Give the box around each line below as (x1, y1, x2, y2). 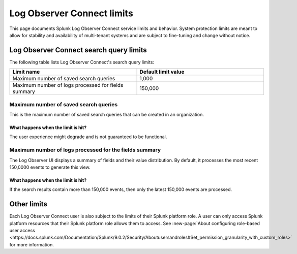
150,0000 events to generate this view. (9, 164, 91, 170)
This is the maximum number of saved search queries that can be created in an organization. (9, 111, 204, 117)
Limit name (12, 69, 40, 76)
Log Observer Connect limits (9, 8, 133, 19)
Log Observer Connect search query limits (9, 46, 147, 54)
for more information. (9, 241, 54, 247)
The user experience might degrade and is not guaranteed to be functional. (9, 134, 167, 140)
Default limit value (139, 69, 185, 76)
